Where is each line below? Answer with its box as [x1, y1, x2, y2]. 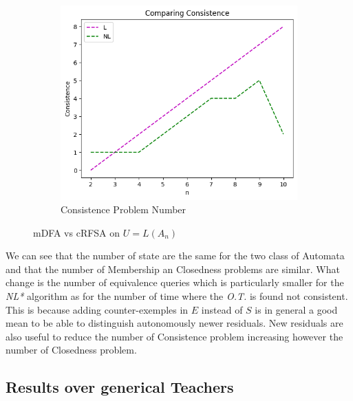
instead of [201, 302, 243, 316]
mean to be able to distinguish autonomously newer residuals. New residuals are [6, 316, 343, 330]
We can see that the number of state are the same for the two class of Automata [6, 248, 345, 263]
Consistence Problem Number [61, 202, 186, 217]
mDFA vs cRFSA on [33, 225, 120, 239]
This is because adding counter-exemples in [6, 302, 189, 316]
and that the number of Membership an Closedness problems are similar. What [6, 261, 340, 276]
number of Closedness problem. [6, 343, 137, 357]
